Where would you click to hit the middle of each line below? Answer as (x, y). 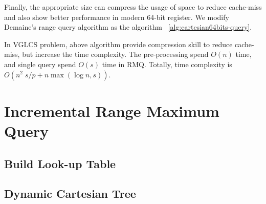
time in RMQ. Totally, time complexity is (167, 64)
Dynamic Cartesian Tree (70, 193)
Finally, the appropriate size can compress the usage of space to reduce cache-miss (133, 7)
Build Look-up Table (60, 163)
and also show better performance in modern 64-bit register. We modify (117, 17)
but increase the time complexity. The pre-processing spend (115, 54)
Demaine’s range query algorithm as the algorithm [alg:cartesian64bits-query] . (128, 27)
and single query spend (40, 64)
